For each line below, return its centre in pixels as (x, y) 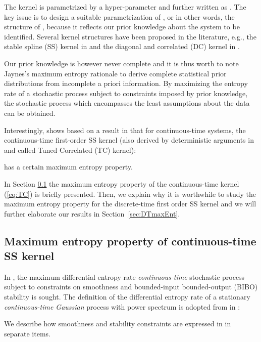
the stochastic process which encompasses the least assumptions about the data (127, 103)
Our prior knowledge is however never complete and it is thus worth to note (121, 63)
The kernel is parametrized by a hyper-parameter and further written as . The (125, 7)
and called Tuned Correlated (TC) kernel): (70, 149)
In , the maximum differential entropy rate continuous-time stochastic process (124, 276)
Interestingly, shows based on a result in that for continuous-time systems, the (125, 130)
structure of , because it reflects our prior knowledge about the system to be (122, 27)
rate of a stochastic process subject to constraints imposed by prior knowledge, (126, 93)
